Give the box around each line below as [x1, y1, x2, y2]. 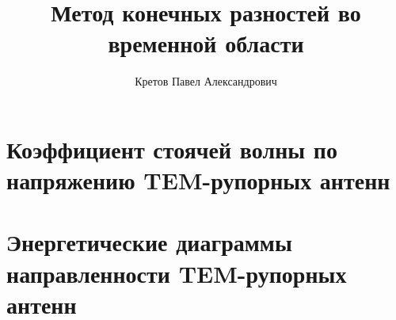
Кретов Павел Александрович [135, 73, 277, 90]
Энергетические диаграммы [6, 226, 292, 258]
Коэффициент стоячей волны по [6, 132, 337, 165]
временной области [108, 27, 304, 59]
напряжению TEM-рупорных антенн [6, 164, 390, 196]
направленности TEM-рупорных [6, 257, 347, 289]
